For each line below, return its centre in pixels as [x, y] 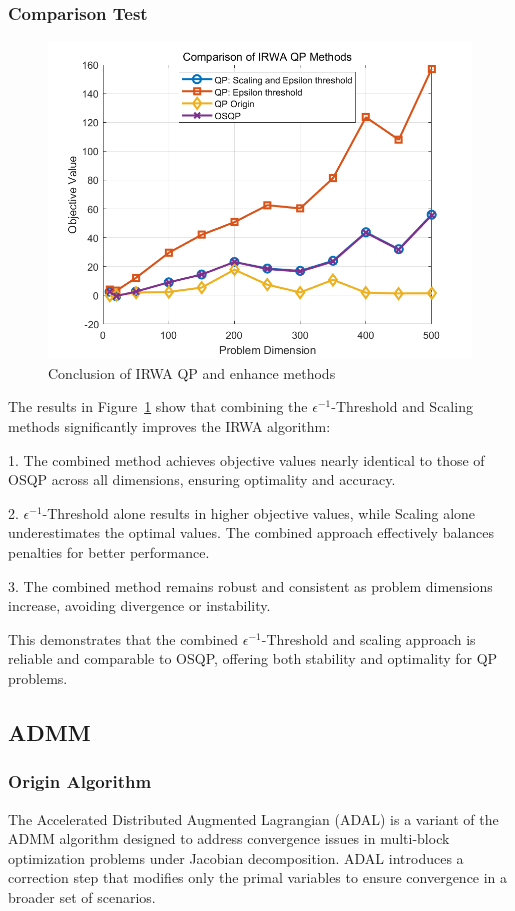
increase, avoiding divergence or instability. [139, 605]
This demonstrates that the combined [123, 638]
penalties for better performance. [109, 551]
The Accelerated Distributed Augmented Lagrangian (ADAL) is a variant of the [253, 818]
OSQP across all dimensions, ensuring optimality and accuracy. [202, 479]
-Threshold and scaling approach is [368, 638]
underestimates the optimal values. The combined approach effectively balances [251, 532]
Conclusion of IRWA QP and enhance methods [192, 372]
